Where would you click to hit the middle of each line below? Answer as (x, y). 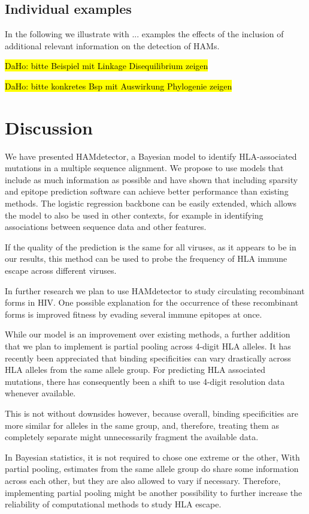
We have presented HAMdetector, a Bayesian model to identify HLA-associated (151, 156)
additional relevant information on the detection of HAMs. (112, 45)
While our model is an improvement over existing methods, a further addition (148, 334)
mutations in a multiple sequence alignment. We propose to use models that (144, 168)
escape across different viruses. (61, 271)
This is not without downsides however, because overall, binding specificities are (152, 413)
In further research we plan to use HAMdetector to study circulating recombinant (155, 290)
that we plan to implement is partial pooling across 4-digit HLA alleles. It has (148, 346)
